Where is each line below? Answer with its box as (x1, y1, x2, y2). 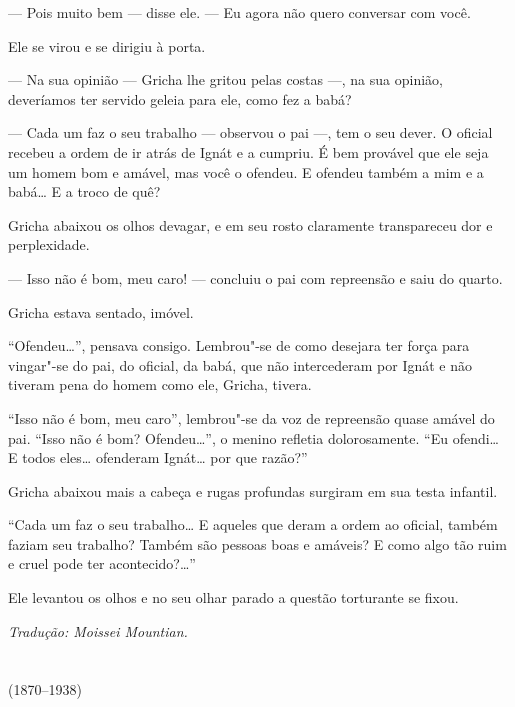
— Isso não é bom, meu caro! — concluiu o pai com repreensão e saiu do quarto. (8, 267, 503, 288)
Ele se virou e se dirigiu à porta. (8, 35, 206, 56)
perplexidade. (8, 234, 90, 255)
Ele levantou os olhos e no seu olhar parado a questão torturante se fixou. (8, 587, 459, 608)
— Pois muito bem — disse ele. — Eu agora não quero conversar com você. (8, 2, 471, 22)
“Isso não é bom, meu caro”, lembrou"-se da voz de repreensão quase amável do (8, 407, 495, 428)
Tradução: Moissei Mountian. (8, 620, 188, 641)
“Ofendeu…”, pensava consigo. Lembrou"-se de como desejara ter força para (8, 335, 470, 356)
